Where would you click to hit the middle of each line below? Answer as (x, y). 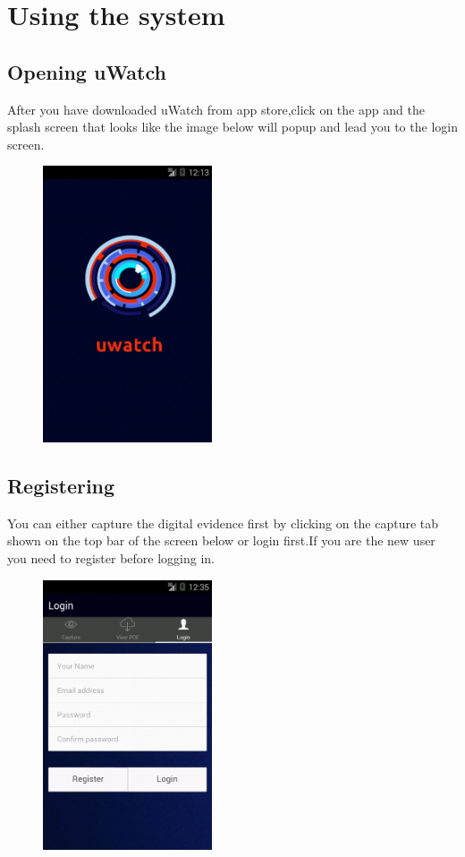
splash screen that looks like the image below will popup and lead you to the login (232, 127)
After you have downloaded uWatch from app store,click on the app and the (216, 109)
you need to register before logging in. (111, 558)
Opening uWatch (87, 71)
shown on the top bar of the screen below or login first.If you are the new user (221, 540)
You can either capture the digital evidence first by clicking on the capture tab (223, 523)
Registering (61, 486)
